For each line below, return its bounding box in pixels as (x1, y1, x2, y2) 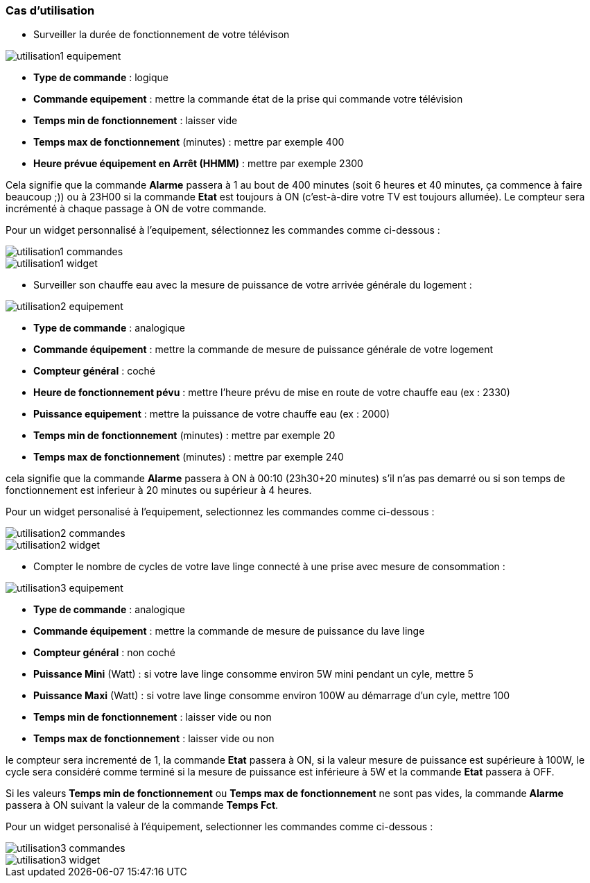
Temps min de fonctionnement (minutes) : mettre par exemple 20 (33, 429, 336, 442)
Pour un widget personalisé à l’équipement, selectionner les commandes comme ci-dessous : (6, 821, 433, 833)
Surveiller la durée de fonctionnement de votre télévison (33, 28, 290, 41)
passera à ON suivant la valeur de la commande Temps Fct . (6, 799, 279, 812)
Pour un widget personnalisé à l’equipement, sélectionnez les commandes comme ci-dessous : (6, 224, 440, 237)
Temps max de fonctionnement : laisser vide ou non (33, 732, 275, 745)
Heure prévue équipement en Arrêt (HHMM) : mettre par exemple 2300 (33, 157, 363, 170)
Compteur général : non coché (33, 646, 175, 659)
